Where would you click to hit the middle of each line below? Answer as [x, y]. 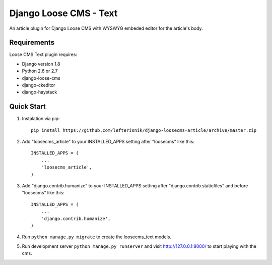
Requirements [32, 43]
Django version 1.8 [41, 64]
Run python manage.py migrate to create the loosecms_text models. [96, 237]
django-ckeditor [39, 85]
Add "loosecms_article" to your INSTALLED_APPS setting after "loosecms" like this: [108, 142]
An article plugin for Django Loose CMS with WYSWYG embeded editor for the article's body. [106, 28]
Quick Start [27, 107]
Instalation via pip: [41, 119]
